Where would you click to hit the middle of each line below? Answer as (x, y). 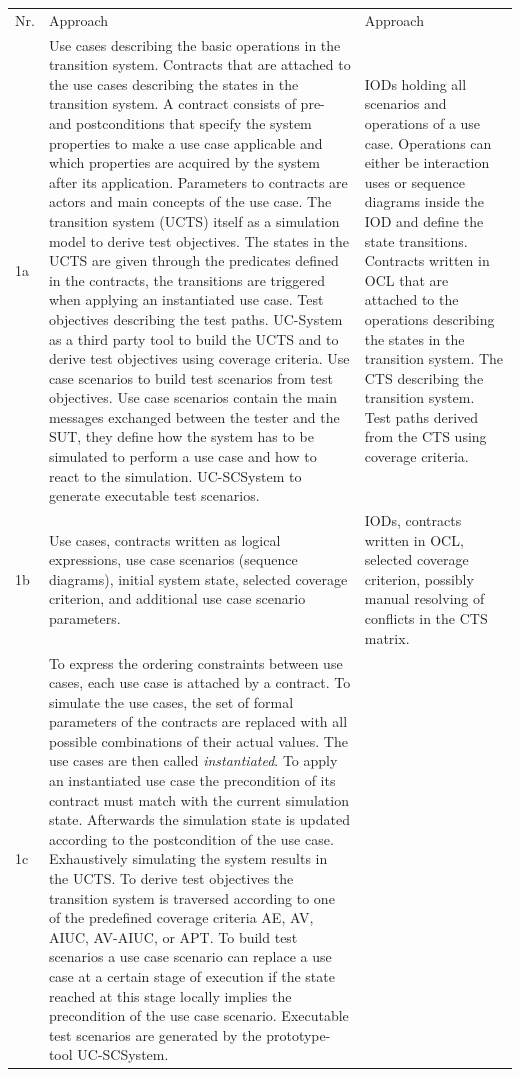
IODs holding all (415, 83)
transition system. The (434, 358)
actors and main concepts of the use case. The (190, 201)
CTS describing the (424, 377)
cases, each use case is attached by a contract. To (199, 682)
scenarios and (405, 103)
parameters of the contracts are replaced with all (198, 721)
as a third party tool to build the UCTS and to (193, 338)
